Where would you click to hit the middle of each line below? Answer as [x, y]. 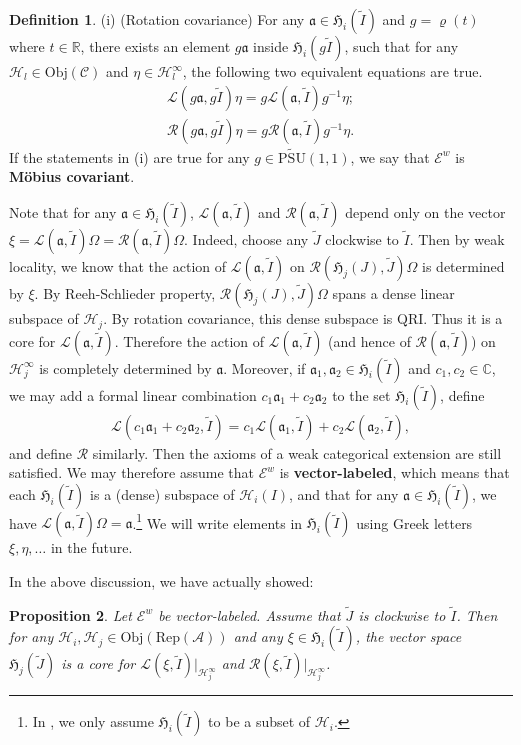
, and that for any [344, 493]
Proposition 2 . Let [70, 614]
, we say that [390, 156]
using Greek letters [414, 522]
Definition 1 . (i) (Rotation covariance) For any [157, 19]
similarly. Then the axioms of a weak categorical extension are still [297, 452]
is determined [463, 266]
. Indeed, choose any [246, 239]
